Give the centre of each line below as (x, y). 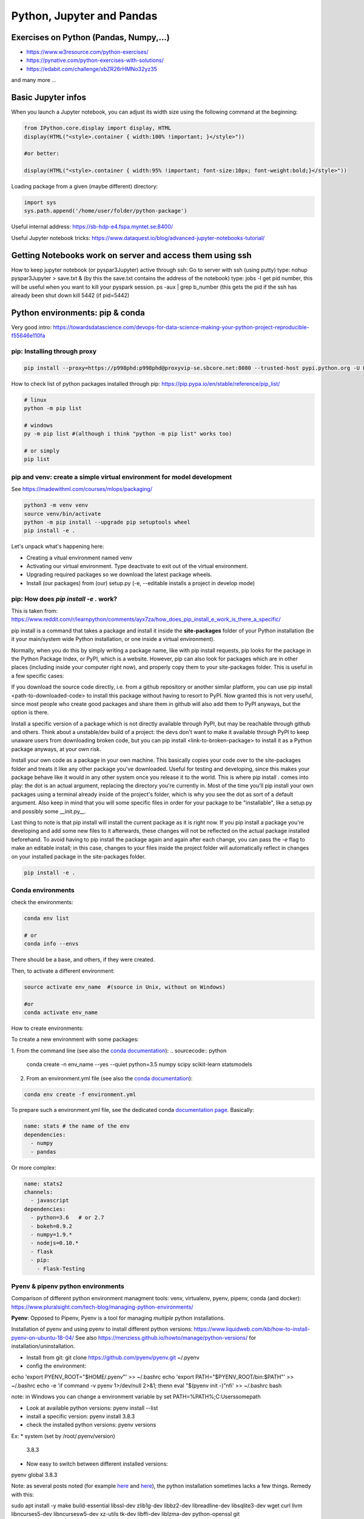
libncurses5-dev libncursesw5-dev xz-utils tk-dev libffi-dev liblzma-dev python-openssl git (125, 1514)
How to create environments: (48, 1028)
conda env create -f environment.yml (80, 1094)
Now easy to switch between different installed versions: (97, 1464)
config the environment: (56, 1366)
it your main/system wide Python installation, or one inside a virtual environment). (113, 639)
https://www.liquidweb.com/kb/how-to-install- (252, 1329)
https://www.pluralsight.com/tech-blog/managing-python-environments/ (102, 1307)
